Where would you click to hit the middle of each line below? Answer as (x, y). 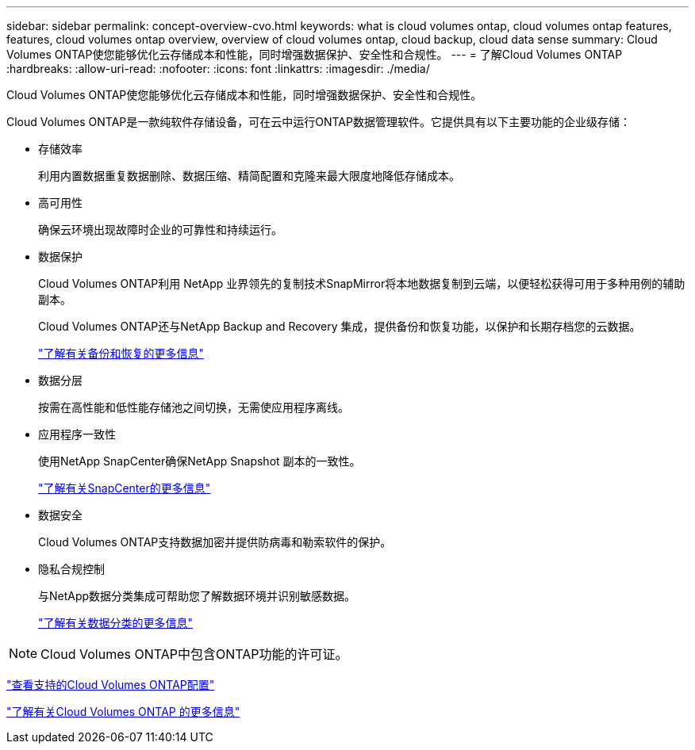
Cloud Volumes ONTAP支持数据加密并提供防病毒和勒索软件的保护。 (215, 542)
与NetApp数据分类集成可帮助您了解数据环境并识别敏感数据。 (197, 596)
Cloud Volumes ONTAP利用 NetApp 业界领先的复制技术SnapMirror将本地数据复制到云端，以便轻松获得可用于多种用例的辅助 (362, 283)
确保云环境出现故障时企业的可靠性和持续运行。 (160, 230)
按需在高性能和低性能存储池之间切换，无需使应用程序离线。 (194, 407)
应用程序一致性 (77, 434)
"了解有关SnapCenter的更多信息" (125, 488)
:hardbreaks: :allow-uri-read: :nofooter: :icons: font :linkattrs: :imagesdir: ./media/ (218, 69)
